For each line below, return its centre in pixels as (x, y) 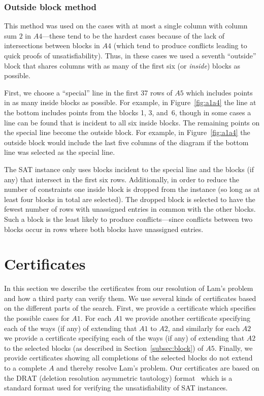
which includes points (219, 92)
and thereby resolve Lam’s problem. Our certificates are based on (158, 367)
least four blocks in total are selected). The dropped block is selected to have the (130, 199)
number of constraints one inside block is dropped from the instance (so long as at (132, 189)
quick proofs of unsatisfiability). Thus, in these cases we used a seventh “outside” (130, 55)
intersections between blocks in (52, 45)
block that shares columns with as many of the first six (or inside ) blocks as (122, 65)
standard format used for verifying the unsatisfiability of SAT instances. (116, 388)
